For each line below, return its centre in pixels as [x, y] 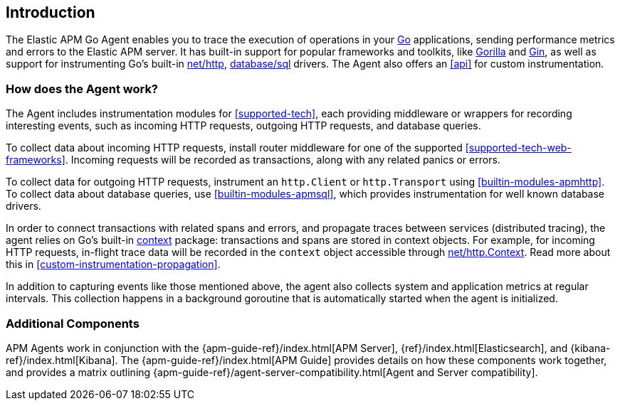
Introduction [51, 12]
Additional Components [73, 323]
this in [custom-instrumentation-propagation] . [113, 265]
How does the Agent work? [82, 89]
